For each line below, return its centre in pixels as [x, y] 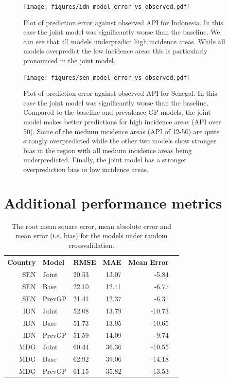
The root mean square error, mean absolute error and [91, 226]
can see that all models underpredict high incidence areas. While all [124, 41]
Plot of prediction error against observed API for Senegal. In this [120, 93]
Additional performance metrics [113, 202]
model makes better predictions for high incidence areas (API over [122, 122]
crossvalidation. [91, 245]
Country [22, 262]
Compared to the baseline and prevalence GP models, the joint [117, 112]
